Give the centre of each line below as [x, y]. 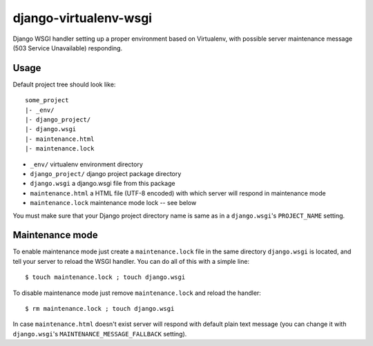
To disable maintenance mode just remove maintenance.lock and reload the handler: [137, 293]
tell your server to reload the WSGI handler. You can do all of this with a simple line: [131, 261]
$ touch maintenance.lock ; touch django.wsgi [105, 277]
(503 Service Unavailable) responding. [68, 48]
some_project [47, 100]
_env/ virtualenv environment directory [86, 164]
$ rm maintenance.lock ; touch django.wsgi [100, 308]
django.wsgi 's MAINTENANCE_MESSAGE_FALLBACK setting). [100, 334]
